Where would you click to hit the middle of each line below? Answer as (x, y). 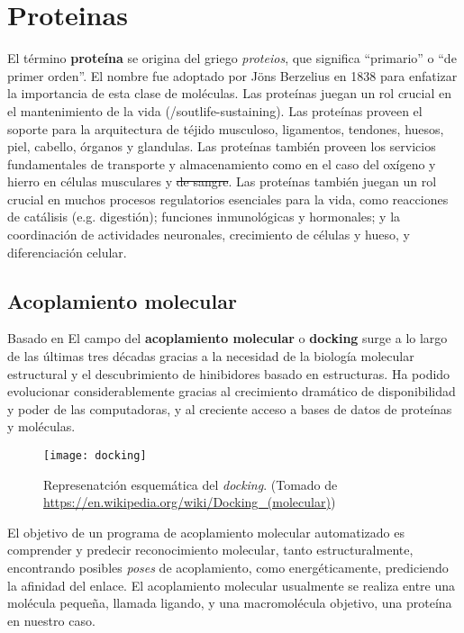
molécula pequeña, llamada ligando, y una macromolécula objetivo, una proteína (230, 603)
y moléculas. (41, 426)
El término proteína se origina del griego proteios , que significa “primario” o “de (232, 58)
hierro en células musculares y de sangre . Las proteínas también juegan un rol (222, 181)
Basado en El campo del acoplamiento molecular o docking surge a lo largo (227, 338)
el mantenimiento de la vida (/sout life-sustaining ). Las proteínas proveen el (215, 110)
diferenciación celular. (67, 252)
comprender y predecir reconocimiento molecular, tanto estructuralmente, (210, 550)
